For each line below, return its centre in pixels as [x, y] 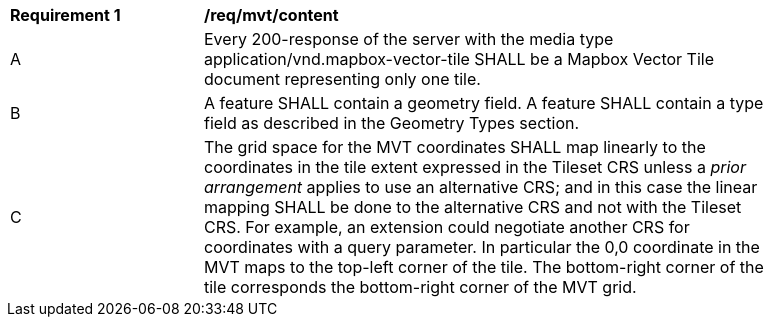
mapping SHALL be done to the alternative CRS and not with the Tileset [473, 207]
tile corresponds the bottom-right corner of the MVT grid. [420, 287]
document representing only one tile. [342, 79]
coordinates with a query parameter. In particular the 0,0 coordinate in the [482, 247]
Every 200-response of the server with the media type [409, 39]
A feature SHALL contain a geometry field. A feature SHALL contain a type [484, 103]
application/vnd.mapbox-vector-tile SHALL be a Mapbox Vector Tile [459, 59]
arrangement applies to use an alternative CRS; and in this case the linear [481, 187]
